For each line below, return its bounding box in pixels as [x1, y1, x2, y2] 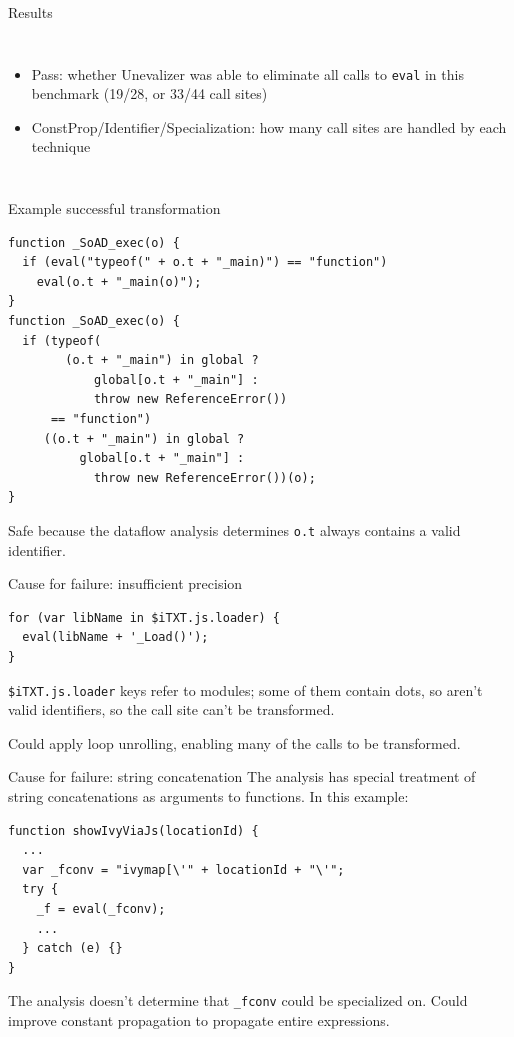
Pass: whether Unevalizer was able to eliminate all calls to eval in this [31, 63, 464, 84]
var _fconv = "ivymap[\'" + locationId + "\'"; [22, 862, 345, 877]
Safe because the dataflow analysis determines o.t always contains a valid [8, 519, 461, 540]
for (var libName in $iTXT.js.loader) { [8, 610, 281, 625]
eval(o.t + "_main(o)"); [36, 274, 202, 289]
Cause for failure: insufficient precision [8, 573, 243, 594]
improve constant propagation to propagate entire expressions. [8, 1010, 390, 1030]
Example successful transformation [8, 198, 221, 219]
